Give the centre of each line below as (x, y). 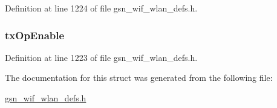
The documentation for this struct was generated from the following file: (139, 78)
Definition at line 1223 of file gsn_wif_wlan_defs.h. (101, 57)
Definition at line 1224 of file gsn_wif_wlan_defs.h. (101, 8)
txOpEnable (35, 35)
